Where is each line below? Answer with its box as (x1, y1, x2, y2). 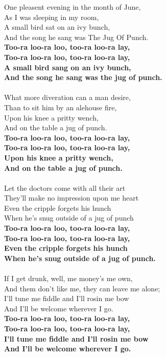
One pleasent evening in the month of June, (4, 2, 141, 12)
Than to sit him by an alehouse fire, (4, 102, 117, 112)
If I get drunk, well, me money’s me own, (4, 273, 133, 284)
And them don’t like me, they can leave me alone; (4, 283, 160, 293)
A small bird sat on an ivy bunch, (4, 22, 110, 32)
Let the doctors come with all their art (4, 182, 126, 193)
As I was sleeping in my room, (4, 11, 99, 22)
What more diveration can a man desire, (4, 92, 131, 103)
